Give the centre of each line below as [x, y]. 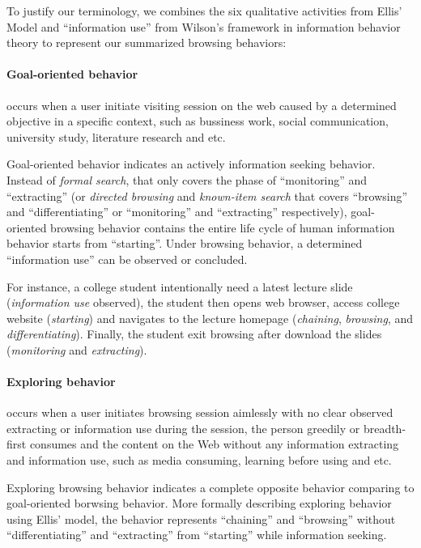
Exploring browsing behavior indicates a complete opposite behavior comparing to [210, 487]
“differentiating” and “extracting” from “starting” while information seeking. [197, 535]
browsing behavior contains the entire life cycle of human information [223, 227]
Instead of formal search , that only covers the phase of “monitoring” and [187, 179]
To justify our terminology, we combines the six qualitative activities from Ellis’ [204, 11]
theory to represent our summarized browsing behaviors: [147, 42]
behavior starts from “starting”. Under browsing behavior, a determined [185, 243]
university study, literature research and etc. [116, 136]
